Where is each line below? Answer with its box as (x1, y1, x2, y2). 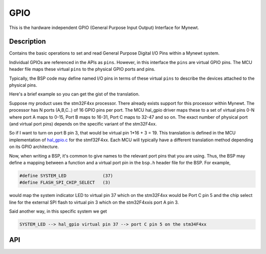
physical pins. (9, 82, 37, 88)
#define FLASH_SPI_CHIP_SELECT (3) (19, 180, 111, 186)
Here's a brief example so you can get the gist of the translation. (9, 91, 140, 97)
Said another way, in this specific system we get (9, 208, 107, 214)
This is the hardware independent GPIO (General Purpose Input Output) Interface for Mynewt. (9, 25, 199, 31)
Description (9, 37, 46, 46)
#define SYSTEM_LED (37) (19, 173, 113, 178)
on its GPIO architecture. (9, 144, 59, 150)
